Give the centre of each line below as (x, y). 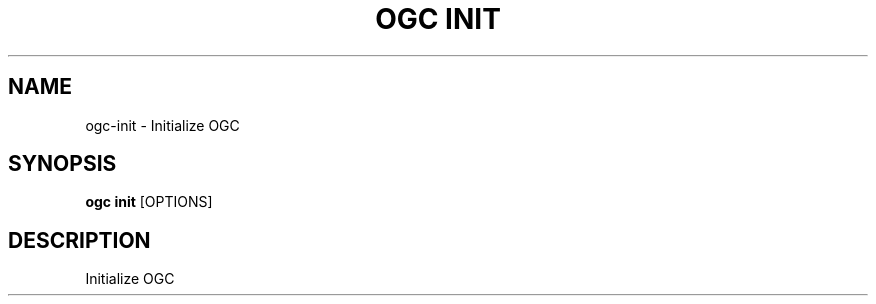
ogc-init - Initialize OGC (162, 125)
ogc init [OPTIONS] (149, 202)
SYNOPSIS (62, 164)
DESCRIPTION (79, 240)
